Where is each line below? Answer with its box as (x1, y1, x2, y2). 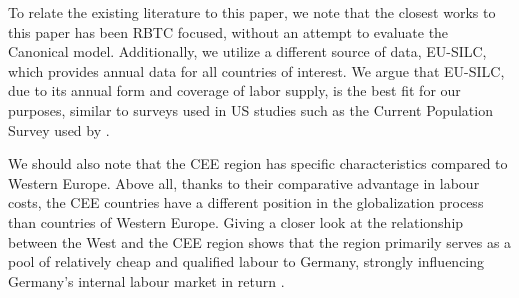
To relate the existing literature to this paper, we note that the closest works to (8, 2, 496, 22)
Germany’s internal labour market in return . (8, 270, 285, 291)
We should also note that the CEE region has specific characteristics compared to (8, 153, 508, 174)
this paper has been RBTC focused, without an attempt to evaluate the (8, 21, 449, 42)
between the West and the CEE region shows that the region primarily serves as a (8, 231, 512, 252)
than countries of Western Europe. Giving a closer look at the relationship (8, 211, 464, 232)
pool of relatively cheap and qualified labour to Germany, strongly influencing (8, 251, 485, 272)
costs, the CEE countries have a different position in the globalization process (8, 192, 484, 213)
